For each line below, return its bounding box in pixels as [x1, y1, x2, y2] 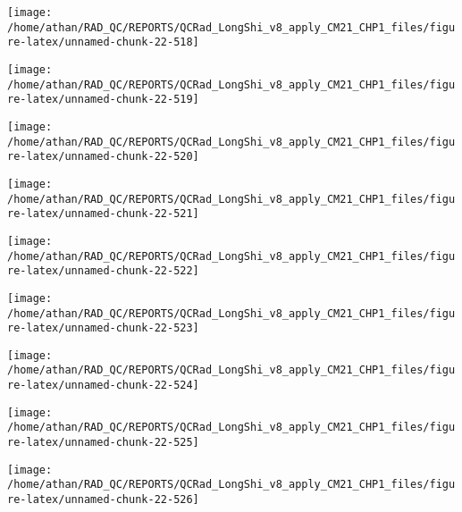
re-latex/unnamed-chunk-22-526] [7, 493, 199, 507]
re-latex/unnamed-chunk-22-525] [7, 436, 199, 449]
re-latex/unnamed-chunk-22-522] [7, 264, 199, 278]
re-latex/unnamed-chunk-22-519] [7, 93, 199, 106]
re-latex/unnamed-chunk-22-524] [7, 379, 199, 392]
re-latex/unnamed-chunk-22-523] [7, 322, 199, 335]
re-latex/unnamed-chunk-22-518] [7, 36, 199, 49]
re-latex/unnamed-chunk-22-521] [7, 207, 199, 221]
